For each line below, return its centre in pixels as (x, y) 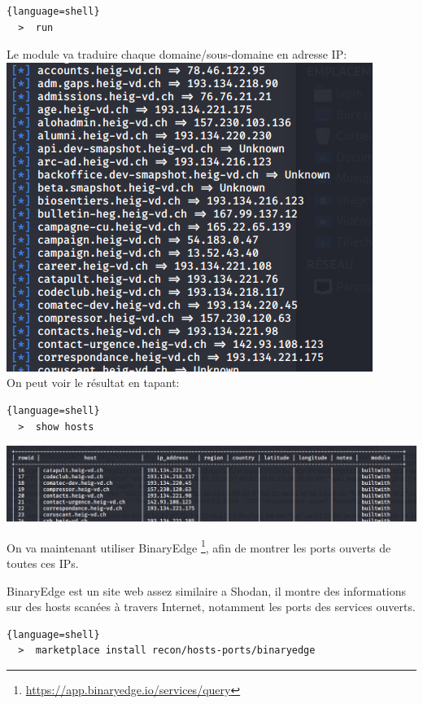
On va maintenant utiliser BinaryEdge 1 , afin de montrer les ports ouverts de (199, 546)
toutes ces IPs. (43, 563)
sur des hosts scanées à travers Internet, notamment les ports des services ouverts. (211, 607)
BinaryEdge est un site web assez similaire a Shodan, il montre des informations (207, 590)
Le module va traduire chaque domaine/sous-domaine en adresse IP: (177, 54)
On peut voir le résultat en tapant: (93, 383)
